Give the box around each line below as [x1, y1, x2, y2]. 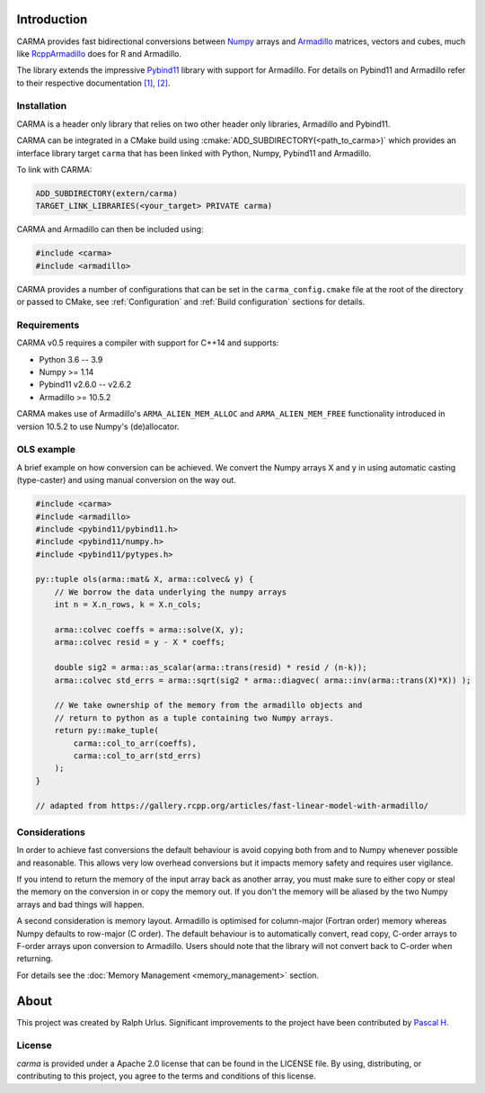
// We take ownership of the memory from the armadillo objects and [54, 700, 363, 711]
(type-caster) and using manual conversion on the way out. [16, 475, 237, 486]
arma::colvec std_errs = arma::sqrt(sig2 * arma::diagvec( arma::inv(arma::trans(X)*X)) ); [54, 675, 472, 685]
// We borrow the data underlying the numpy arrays [54, 587, 287, 597]
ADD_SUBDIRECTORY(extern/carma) [35, 188, 179, 198]
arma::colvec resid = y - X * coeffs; [54, 637, 225, 648]
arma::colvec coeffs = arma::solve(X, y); [54, 625, 244, 635]
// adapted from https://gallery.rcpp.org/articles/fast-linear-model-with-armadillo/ [35, 801, 429, 811]
